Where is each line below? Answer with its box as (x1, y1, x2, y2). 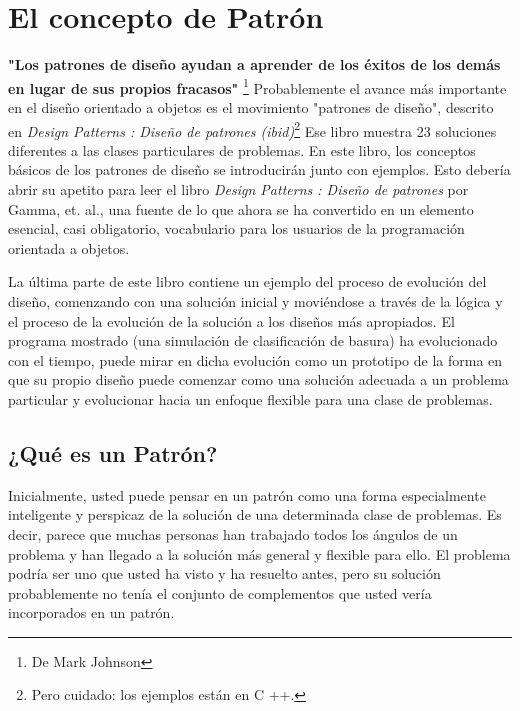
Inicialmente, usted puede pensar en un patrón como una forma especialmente (8, 484, 486, 505)
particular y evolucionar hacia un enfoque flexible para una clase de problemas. (8, 388, 493, 409)
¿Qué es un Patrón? (8, 437, 218, 468)
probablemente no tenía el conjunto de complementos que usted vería (8, 582, 432, 603)
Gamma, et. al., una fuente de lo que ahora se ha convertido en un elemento (8, 198, 474, 219)
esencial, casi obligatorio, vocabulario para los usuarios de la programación (8, 218, 465, 239)
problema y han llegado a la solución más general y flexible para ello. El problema (8, 543, 511, 564)
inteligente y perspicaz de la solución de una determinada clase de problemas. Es (8, 504, 502, 525)
